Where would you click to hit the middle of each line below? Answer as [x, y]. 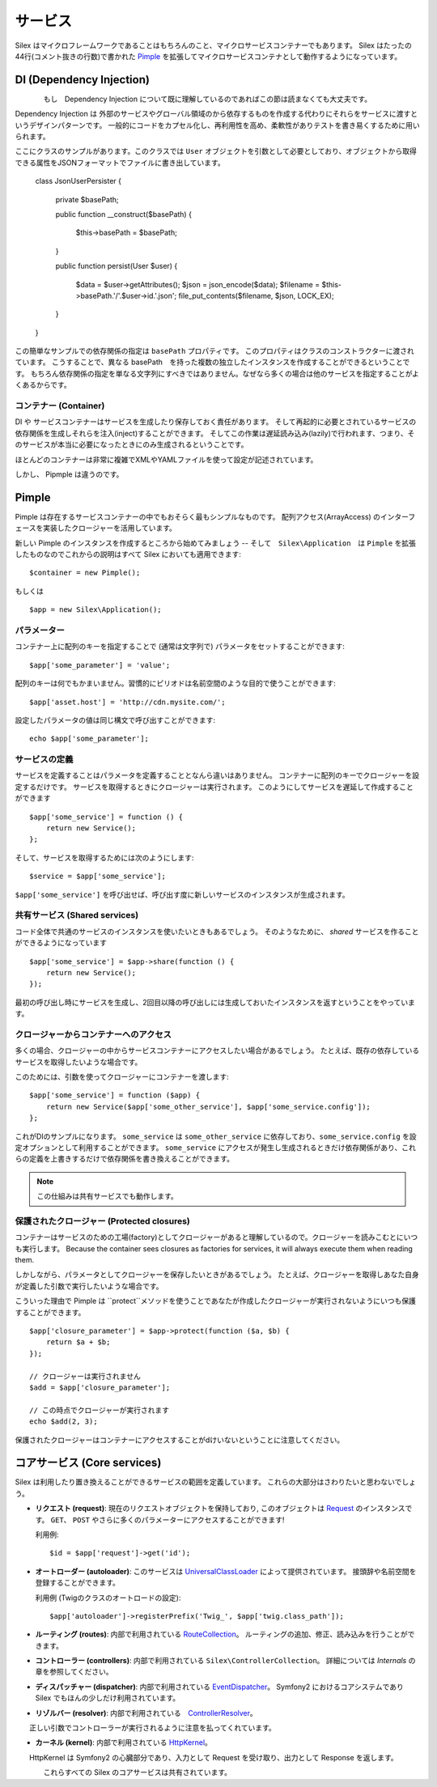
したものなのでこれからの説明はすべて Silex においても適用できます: [128, 554]
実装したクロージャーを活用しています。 [110, 528]
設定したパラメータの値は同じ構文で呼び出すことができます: [115, 719]
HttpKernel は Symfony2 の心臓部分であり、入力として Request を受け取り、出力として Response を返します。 [213, 1757]
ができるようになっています [61, 943]
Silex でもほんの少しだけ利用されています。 [108, 1698]
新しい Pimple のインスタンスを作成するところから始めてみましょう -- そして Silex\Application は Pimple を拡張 [216, 543]
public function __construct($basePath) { [123, 214]
